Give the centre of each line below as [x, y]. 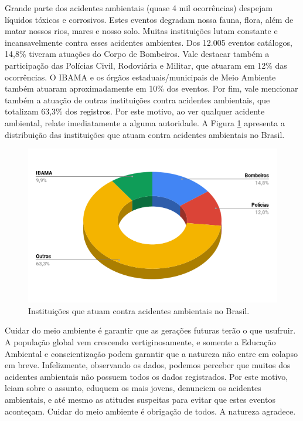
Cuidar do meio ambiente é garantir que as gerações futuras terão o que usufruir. [150, 330]
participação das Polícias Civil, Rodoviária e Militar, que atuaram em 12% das [146, 65]
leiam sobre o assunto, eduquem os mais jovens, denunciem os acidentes [133, 388]
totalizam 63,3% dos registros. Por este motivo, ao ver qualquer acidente [135, 111]
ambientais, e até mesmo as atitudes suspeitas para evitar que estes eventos [140, 400]
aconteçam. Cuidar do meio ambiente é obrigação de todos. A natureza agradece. [150, 411]
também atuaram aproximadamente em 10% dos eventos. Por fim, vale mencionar [151, 88]
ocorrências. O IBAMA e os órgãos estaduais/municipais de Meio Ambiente [140, 77]
